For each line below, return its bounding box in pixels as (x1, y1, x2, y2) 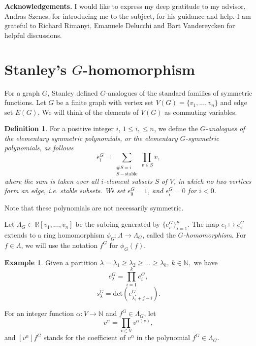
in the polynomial (136, 332, 190, 343)
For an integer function (4, 308, 74, 318)
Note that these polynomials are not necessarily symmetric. (4, 202, 184, 212)
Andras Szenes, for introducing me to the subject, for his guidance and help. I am (4, 10, 251, 21)
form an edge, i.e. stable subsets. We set (4, 185, 125, 196)
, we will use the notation (21, 240, 97, 250)
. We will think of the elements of (37, 106, 139, 117)
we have (193, 257, 218, 267)
